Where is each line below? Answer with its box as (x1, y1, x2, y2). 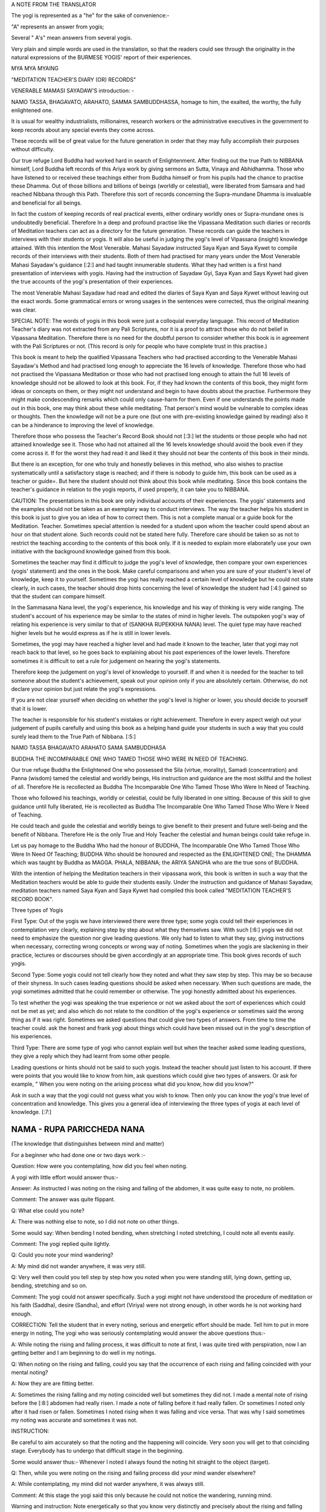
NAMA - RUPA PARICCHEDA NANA (11, 1124, 145, 1135)
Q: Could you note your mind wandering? (11, 1251, 113, 1259)
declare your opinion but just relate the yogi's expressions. (11, 685, 157, 692)
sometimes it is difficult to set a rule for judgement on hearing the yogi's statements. (11, 657, 221, 665)
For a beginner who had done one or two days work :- (11, 1151, 146, 1158)
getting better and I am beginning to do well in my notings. (11, 1349, 156, 1357)
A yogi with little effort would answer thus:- (11, 1173, 119, 1181)
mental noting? (11, 1369, 48, 1376)
